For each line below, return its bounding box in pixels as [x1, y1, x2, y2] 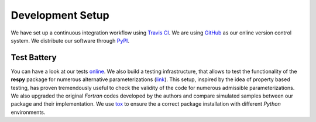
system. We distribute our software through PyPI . [11, 37, 130, 44]
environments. [11, 109, 46, 116]
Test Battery [11, 53, 57, 62]
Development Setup [11, 9, 109, 22]
